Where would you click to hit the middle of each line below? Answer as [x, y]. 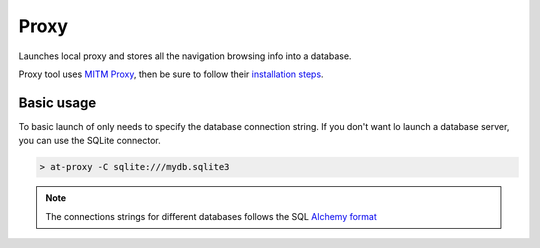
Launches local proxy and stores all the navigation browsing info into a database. [185, 56]
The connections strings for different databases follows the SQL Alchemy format [211, 216]
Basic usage [57, 102]
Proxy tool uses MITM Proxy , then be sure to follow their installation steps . [171, 74]
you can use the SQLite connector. [90, 141]
